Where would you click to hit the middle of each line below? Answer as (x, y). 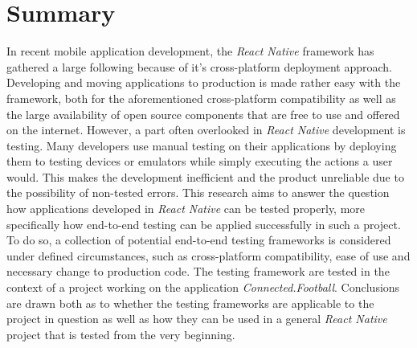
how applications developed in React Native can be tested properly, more (186, 209)
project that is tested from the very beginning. (121, 334)
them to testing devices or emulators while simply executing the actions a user (200, 161)
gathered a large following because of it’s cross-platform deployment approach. (200, 66)
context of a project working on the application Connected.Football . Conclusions (203, 287)
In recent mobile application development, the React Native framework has (190, 51)
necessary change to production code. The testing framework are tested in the (198, 271)
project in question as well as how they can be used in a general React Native (197, 319)
